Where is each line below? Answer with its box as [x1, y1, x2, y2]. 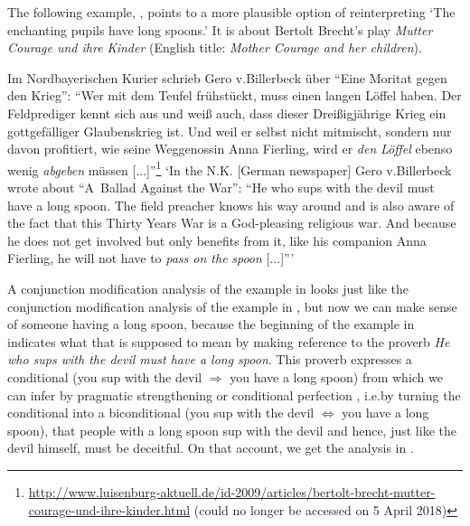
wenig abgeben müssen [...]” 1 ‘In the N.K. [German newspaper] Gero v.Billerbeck [7, 157, 452, 179]
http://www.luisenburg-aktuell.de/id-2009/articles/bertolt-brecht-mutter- [28, 482, 436, 501]
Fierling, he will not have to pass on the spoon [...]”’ [7, 249, 295, 268]
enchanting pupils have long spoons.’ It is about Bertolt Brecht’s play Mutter [7, 20, 433, 39]
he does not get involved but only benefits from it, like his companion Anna [7, 230, 427, 249]
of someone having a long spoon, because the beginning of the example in [7, 315, 415, 333]
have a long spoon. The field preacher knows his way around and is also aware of [7, 195, 455, 214]
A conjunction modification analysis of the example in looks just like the [7, 278, 409, 297]
